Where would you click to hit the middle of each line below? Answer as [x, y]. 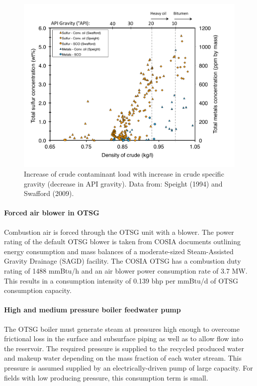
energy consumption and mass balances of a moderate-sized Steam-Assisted [119, 251]
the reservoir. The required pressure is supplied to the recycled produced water [124, 348]
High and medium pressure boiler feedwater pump [92, 310]
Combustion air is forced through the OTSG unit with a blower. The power [119, 232]
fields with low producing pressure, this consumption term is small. [106, 377]
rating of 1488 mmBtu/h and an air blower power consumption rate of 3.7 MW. [126, 271]
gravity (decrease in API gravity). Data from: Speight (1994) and [123, 183]
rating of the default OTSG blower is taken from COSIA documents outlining [123, 241]
